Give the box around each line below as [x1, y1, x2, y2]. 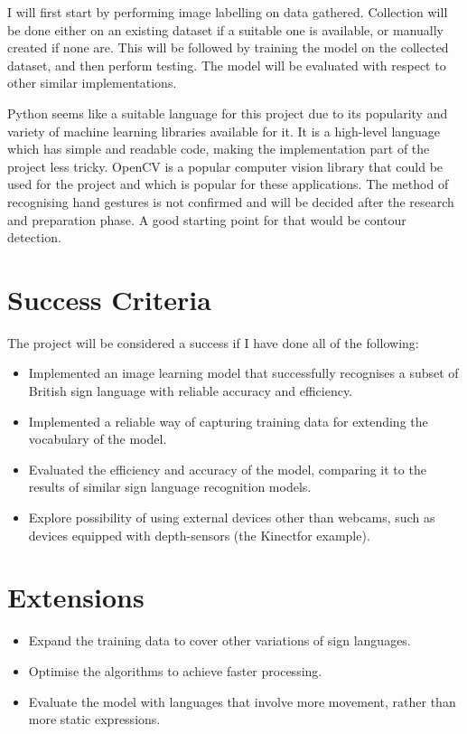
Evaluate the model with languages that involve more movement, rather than [28, 692, 456, 710]
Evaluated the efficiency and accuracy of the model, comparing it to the [28, 459, 426, 478]
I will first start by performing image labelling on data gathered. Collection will [7, 3, 448, 21]
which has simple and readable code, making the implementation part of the [7, 139, 430, 158]
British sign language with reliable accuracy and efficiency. [28, 381, 353, 400]
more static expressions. [28, 710, 161, 729]
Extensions [7, 579, 145, 616]
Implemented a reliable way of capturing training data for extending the [28, 411, 428, 430]
